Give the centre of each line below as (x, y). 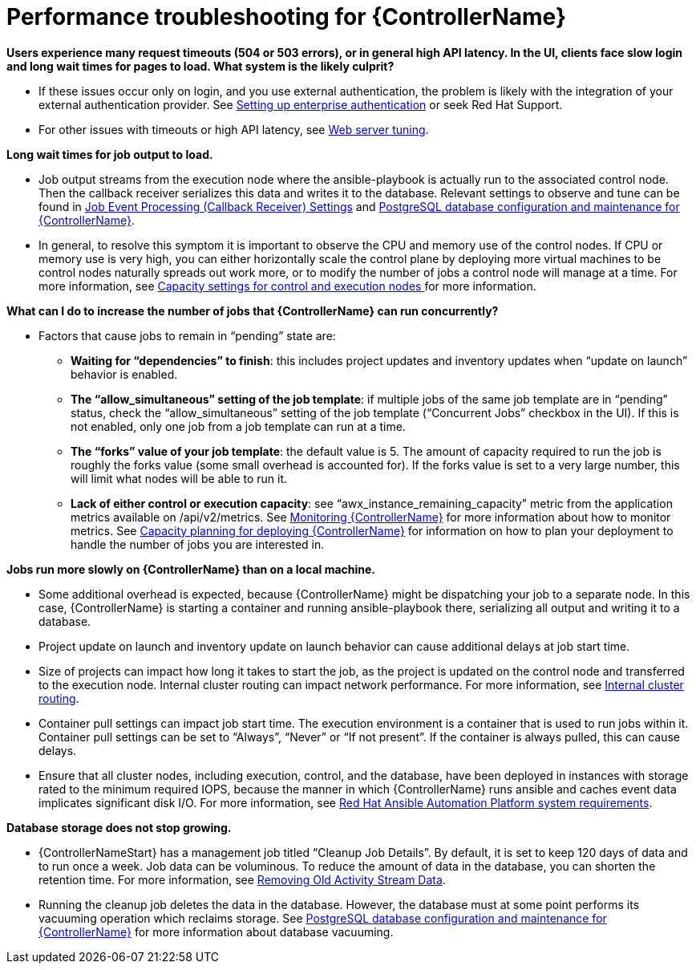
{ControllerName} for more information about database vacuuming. (216, 931)
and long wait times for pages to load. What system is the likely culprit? (200, 66)
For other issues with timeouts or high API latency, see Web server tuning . (234, 129)
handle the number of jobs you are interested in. (198, 544)
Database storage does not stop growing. (119, 827)
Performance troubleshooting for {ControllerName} (287, 17)
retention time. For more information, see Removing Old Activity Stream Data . (242, 879)
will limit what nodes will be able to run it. (179, 478)
